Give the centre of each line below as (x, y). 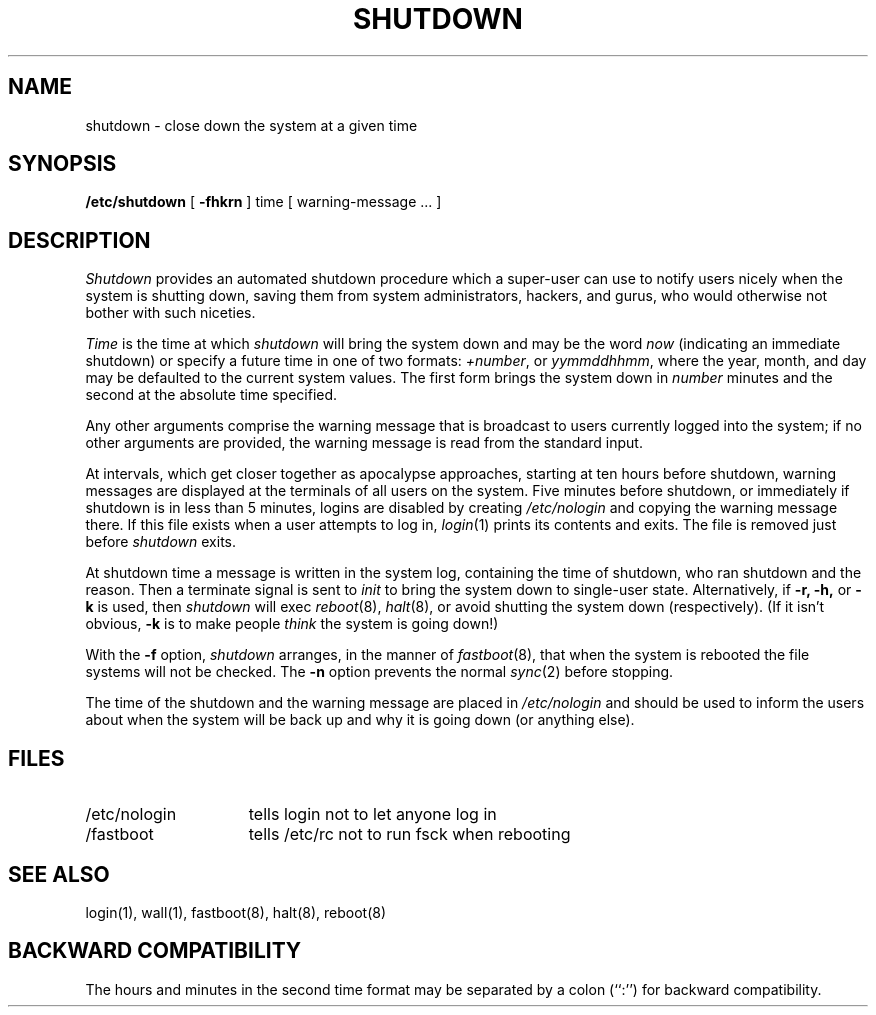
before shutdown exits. (160, 542)
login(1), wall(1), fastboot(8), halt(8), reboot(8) (236, 912)
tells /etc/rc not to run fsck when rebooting (409, 834)
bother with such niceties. (170, 313)
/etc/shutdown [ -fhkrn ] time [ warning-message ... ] (263, 202)
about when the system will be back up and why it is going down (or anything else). (360, 720)
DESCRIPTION (79, 240)
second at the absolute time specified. (211, 395)
